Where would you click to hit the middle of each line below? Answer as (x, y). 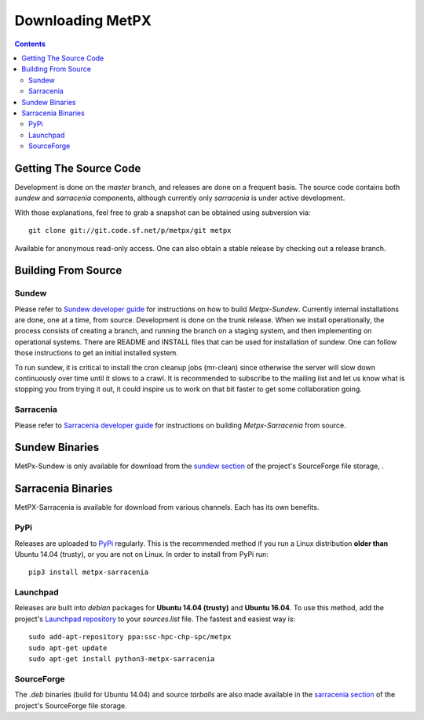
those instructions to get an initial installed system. (96, 353)
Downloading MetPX (83, 20)
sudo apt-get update (68, 648)
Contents (30, 44)
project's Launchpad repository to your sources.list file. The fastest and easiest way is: (155, 619)
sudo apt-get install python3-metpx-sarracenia (122, 659)
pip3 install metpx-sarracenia (89, 572)
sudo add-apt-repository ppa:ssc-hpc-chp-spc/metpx (130, 637)
